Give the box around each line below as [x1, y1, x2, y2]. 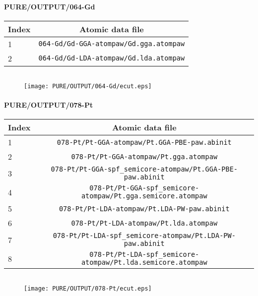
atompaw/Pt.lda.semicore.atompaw [81, 258, 207, 267]
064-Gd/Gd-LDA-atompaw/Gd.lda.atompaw [38, 54, 185, 62]
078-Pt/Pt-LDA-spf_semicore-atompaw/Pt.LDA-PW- [53, 232, 236, 240]
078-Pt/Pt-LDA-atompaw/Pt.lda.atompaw [71, 219, 218, 227]
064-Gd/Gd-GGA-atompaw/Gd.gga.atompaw [38, 40, 185, 48]
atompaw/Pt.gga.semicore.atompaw [81, 192, 207, 200]
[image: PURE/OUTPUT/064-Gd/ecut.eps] [24, 82, 152, 90]
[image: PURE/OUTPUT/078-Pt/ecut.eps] [24, 285, 152, 293]
